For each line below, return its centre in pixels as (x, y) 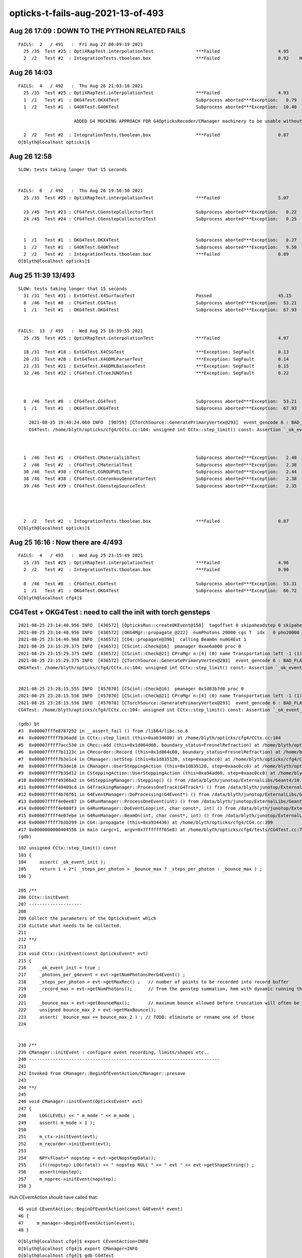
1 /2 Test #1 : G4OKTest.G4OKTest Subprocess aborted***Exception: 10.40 (160, 107)
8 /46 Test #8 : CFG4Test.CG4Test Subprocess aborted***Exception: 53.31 (160, 584)
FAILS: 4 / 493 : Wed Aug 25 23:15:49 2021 (81, 556)
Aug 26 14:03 (31, 73)
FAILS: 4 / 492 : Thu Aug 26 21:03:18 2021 (81, 86)
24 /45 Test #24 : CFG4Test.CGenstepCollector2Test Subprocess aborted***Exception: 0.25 (160, 219)
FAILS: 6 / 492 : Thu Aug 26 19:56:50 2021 (81, 191)
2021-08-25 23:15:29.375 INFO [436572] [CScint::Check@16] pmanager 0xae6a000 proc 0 (130, 646)
